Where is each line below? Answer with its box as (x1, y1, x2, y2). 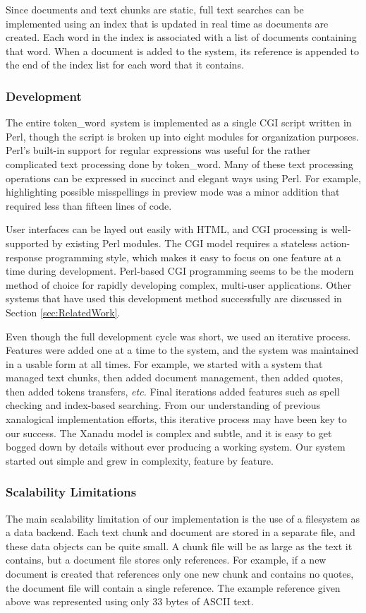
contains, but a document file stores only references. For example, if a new (6, 552, 327, 567)
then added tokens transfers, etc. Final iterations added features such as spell (6, 383, 340, 398)
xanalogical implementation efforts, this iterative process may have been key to (6, 412, 347, 427)
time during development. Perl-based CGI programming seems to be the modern (6, 263, 354, 278)
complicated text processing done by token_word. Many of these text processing (6, 156, 353, 171)
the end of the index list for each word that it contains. (6, 57, 244, 72)
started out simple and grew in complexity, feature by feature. (6, 453, 274, 468)
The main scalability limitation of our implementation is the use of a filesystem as (6, 511, 360, 525)
